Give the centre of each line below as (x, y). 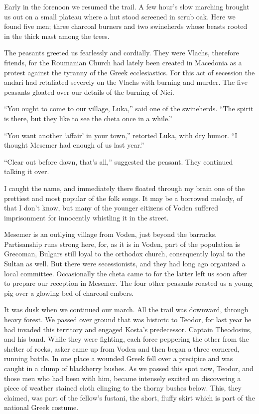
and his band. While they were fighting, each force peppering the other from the (127, 339)
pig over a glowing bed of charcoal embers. (69, 293)
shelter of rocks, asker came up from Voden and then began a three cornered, (122, 348)
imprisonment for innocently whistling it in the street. (86, 217)
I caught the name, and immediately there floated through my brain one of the (125, 188)
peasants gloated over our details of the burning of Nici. (89, 92)
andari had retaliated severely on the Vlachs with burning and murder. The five (126, 82)
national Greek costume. (41, 407)
